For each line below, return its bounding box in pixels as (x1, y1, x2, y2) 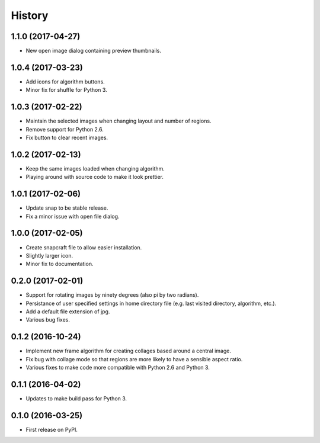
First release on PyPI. (25, 426, 78, 433)
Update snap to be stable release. (25, 204, 108, 211)
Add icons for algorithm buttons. (25, 78, 105, 85)
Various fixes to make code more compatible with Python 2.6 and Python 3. (25, 364, 210, 371)
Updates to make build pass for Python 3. (25, 395, 127, 402)
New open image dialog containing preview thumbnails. (25, 47, 161, 54)
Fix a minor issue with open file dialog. (25, 213, 120, 220)
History (11, 9, 49, 22)
